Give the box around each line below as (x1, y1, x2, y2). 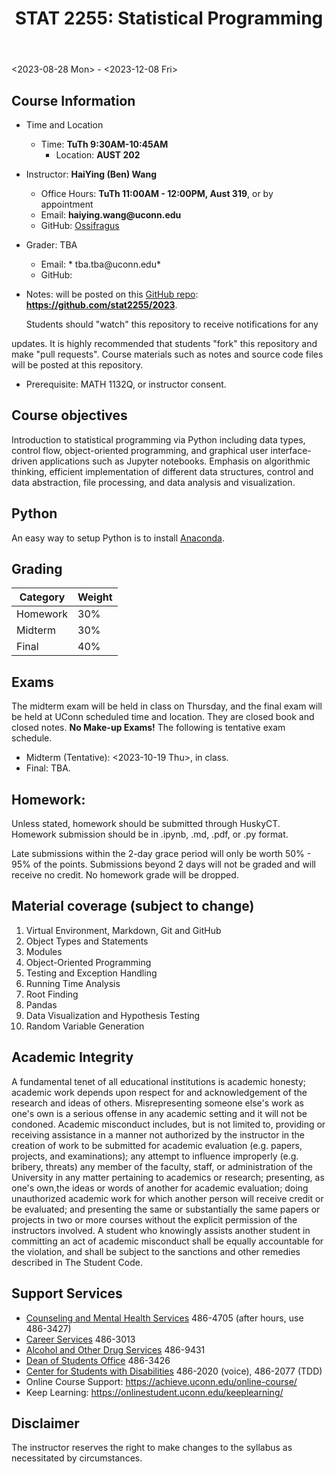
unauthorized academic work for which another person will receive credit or (11, 1192, 324, 1204)
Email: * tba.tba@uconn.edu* (40, 258, 161, 270)
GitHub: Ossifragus (40, 220, 120, 231)
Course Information (11, 92, 136, 109)
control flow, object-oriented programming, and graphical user (11, 444, 269, 456)
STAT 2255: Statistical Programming (14, 7, 324, 30)
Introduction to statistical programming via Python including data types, (11, 433, 306, 446)
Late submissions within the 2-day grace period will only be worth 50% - (11, 848, 312, 860)
